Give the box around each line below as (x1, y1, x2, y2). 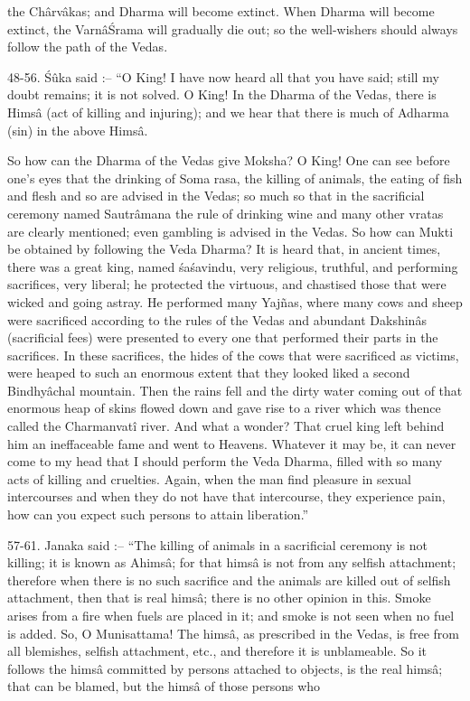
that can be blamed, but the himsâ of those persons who (7, 677, 321, 696)
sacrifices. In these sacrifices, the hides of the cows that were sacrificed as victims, (7, 345, 459, 364)
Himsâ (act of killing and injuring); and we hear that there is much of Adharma (7, 102, 449, 121)
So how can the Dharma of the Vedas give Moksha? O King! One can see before (7, 151, 450, 170)
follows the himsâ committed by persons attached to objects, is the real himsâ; (7, 659, 443, 678)
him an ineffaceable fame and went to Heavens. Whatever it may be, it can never (7, 434, 456, 453)
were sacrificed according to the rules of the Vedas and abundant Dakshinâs (7, 310, 427, 329)
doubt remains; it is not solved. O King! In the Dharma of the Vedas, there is (7, 85, 437, 104)
